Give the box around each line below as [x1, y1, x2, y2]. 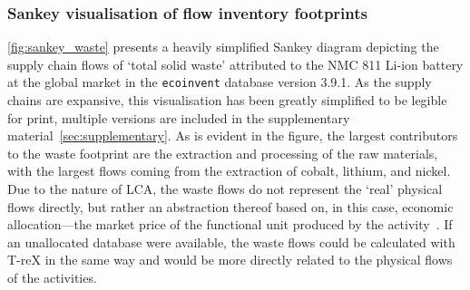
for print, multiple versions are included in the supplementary [7, 108, 350, 127]
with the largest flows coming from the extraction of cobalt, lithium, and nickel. [7, 161, 451, 180]
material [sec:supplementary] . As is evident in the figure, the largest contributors [7, 126, 458, 145]
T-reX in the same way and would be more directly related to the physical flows [7, 250, 453, 269]
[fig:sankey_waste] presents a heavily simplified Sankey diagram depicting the [7, 37, 439, 56]
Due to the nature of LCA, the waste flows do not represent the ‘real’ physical [7, 179, 443, 198]
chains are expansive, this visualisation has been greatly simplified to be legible [7, 91, 447, 110]
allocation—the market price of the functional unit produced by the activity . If [7, 215, 453, 234]
